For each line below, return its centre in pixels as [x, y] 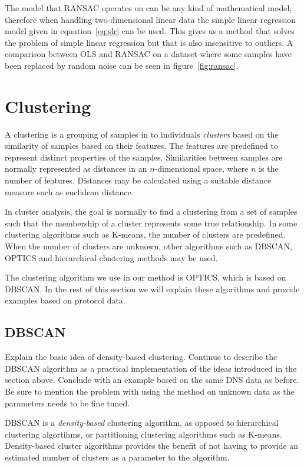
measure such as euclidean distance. [69, 191]
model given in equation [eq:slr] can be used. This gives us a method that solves [150, 31]
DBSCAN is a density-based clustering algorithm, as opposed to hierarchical [142, 423]
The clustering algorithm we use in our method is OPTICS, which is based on [146, 277]
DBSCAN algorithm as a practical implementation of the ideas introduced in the [151, 368]
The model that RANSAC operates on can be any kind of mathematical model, [148, 8]
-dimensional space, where [201, 169]
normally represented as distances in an [76, 169]
